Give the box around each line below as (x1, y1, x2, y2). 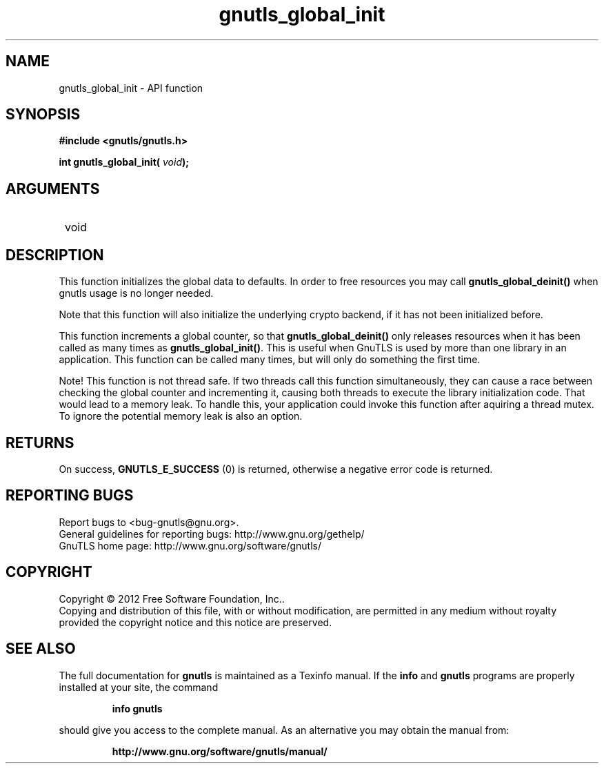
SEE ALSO (6, 640, 76, 658)
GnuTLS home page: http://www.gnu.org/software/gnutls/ (59, 539, 321, 552)
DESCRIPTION (6, 246, 104, 264)
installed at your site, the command (59, 681, 219, 693)
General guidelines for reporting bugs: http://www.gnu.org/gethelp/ (59, 527, 365, 540)
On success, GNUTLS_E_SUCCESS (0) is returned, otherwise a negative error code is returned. (59, 463, 493, 475)
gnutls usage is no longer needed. (59, 287, 214, 300)
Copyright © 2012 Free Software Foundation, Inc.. (59, 592, 285, 605)
